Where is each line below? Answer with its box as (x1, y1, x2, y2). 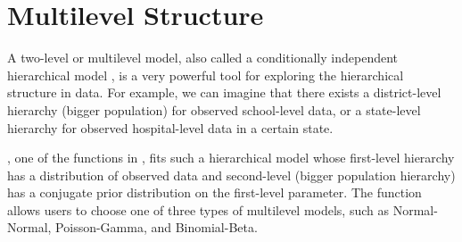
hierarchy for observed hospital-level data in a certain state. (7, 118, 334, 137)
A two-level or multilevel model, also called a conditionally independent (7, 48, 399, 67)
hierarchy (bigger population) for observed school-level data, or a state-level (7, 100, 421, 119)
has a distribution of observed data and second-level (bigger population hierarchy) (7, 165, 456, 184)
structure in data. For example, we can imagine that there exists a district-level (7, 83, 441, 102)
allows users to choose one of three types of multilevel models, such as (7, 200, 390, 219)
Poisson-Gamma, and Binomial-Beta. (55, 218, 258, 237)
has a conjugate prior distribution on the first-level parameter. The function (7, 183, 422, 202)
